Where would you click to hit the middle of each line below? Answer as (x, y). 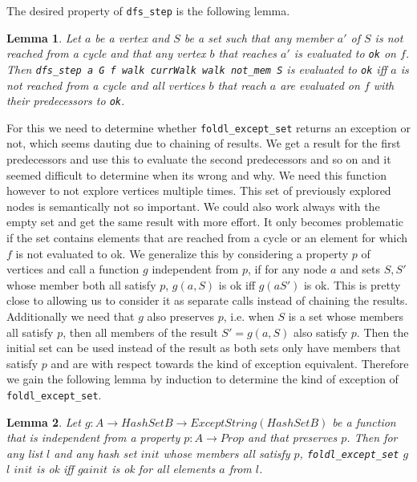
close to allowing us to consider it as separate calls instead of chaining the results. (207, 300)
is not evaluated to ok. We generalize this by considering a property (182, 253)
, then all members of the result (140, 332)
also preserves (180, 316)
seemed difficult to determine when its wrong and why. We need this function (196, 174)
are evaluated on (320, 85)
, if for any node (287, 269)
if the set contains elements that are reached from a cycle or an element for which (207, 238)
